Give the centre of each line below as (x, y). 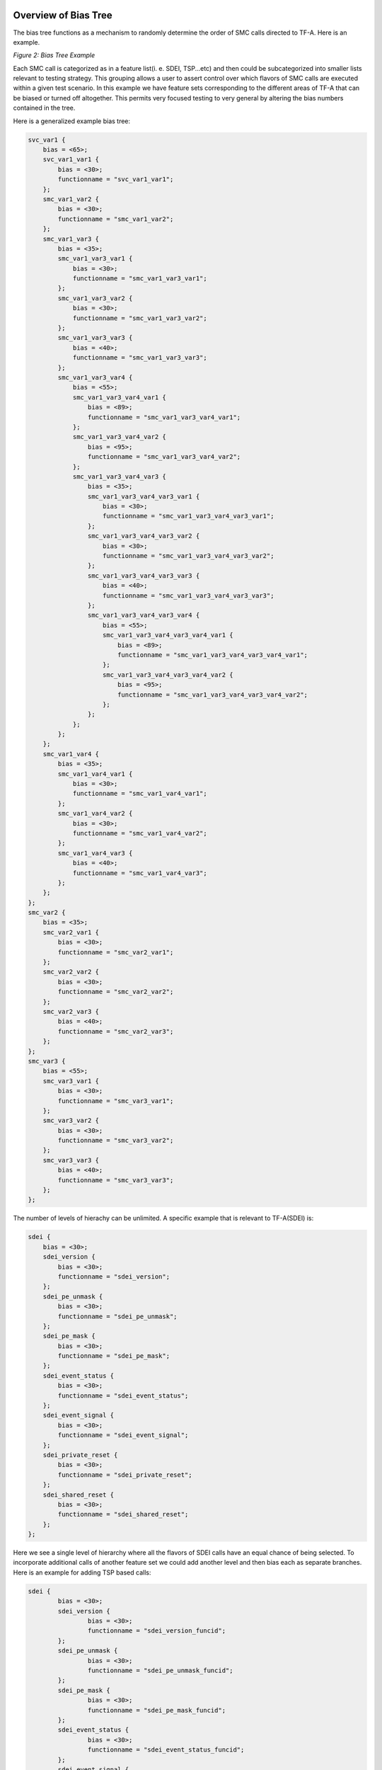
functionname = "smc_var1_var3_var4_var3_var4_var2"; (212, 695)
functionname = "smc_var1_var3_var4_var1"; (164, 417)
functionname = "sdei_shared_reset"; (123, 1514)
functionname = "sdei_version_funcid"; (157, 1631)
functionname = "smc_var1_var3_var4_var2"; (164, 457)
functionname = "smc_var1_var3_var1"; (140, 279)
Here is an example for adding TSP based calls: (82, 1572)
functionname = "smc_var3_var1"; (116, 1101)
